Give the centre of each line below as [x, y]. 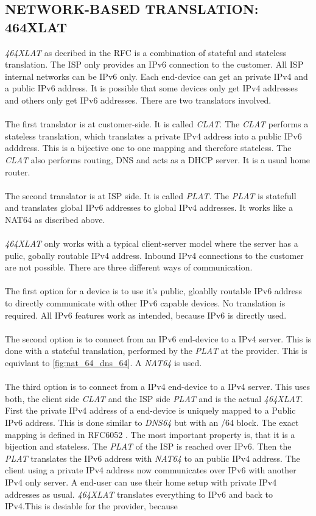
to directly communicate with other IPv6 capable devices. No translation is [145, 303]
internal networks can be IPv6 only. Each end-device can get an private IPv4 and [156, 76]
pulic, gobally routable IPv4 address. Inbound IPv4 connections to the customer [154, 255]
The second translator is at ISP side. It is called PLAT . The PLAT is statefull [151, 195]
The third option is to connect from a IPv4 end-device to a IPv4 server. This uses [158, 387]
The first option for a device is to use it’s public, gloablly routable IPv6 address [154, 291]
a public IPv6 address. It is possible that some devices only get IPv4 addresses [152, 88]
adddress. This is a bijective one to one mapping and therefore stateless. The [148, 148]
